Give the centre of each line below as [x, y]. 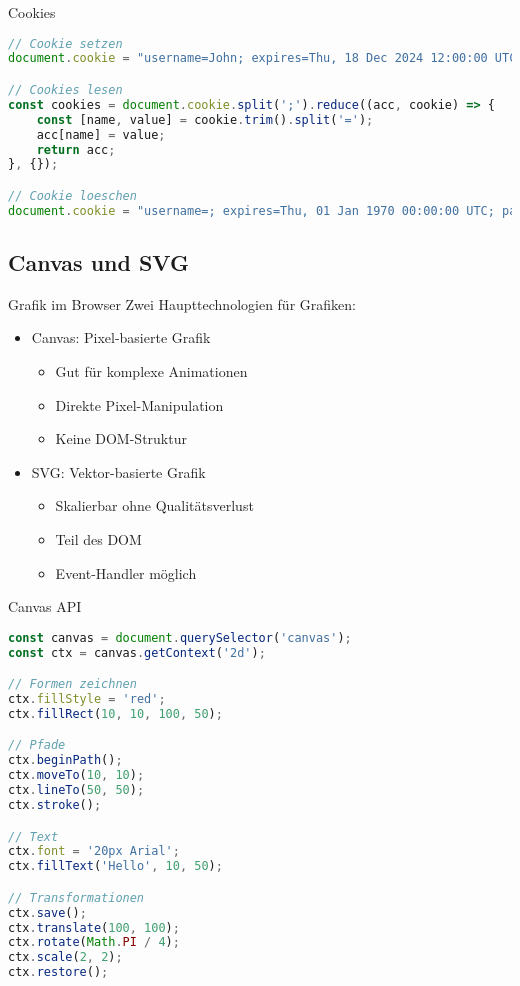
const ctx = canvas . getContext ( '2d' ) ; [137, 652]
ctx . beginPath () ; [65, 760]
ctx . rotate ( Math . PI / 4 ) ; [94, 942]
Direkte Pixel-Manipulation [139, 404]
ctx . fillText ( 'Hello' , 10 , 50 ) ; [115, 866]
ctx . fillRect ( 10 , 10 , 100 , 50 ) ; [115, 713]
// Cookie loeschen [72, 195]
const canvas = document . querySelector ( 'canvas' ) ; [180, 637]
